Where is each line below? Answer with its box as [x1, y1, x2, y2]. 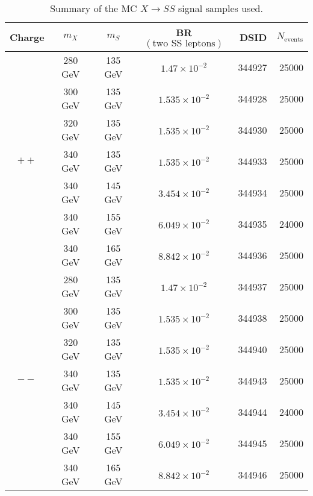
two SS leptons [152, 39, 215, 48]
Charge [10, 30, 45, 44]
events [284, 36, 303, 43]
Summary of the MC [50, 1, 137, 15]
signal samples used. [178, 1, 263, 15]
